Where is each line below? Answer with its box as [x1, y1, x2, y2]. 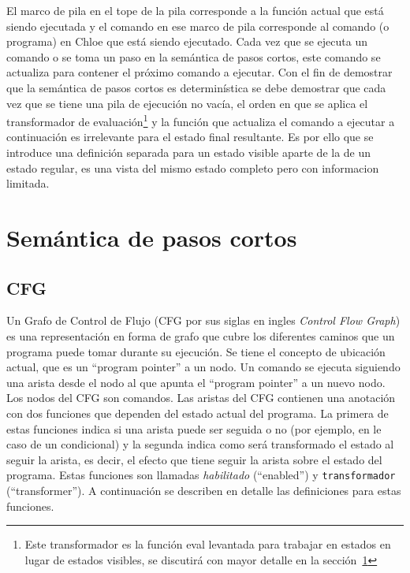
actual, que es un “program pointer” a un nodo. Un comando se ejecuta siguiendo [6, 359, 401, 375]
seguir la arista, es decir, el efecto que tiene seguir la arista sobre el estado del [6, 451, 382, 467]
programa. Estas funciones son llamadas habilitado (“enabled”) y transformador [6, 467, 396, 483]
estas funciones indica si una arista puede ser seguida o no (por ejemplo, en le [6, 420, 382, 437]
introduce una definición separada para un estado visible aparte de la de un [6, 144, 371, 160]
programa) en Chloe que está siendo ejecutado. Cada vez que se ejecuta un [6, 33, 367, 50]
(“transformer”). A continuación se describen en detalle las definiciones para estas [6, 482, 401, 498]
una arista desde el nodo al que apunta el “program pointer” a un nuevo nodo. [6, 374, 386, 390]
